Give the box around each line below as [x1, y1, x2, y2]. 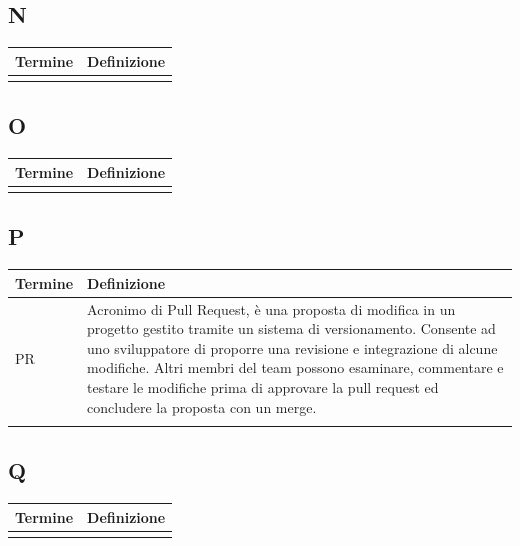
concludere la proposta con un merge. [87, 396, 317, 417]
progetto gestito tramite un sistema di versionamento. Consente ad [87, 318, 496, 339]
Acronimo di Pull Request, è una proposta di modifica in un [87, 298, 456, 319]
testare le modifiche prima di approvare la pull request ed [87, 377, 439, 398]
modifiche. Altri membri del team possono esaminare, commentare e [87, 357, 504, 378]
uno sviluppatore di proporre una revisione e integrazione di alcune [87, 337, 498, 358]
